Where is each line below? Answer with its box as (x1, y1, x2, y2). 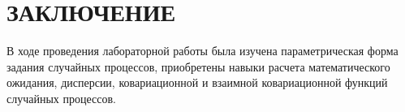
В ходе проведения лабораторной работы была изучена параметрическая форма (6, 42, 399, 59)
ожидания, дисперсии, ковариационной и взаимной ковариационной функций (6, 74, 388, 91)
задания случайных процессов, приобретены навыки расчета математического (6, 58, 390, 75)
